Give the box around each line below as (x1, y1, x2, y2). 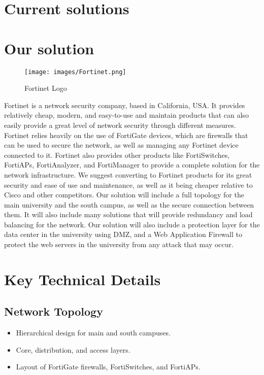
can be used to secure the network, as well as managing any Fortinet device (4, 140, 239, 150)
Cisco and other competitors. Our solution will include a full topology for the (4, 189, 244, 200)
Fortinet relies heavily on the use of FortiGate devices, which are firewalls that (4, 129, 248, 140)
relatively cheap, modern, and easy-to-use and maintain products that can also (4, 110, 249, 120)
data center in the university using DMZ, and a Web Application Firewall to (4, 229, 242, 240)
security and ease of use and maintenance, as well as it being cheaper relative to (4, 179, 253, 190)
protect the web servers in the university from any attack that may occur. (4, 239, 234, 250)
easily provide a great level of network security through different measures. (4, 119, 236, 130)
